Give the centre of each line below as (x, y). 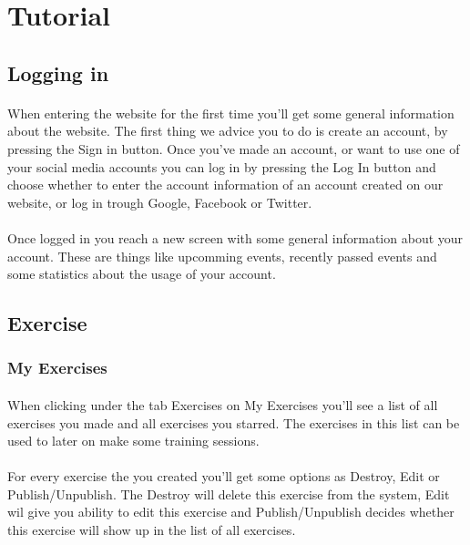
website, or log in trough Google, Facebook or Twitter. (160, 202)
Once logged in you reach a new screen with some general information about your (235, 237)
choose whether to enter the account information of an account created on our (225, 185)
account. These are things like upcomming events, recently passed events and (222, 256)
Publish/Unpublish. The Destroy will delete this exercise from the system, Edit (229, 494)
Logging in (58, 72)
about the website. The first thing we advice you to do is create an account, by (228, 131)
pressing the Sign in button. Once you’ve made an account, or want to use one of (234, 148)
